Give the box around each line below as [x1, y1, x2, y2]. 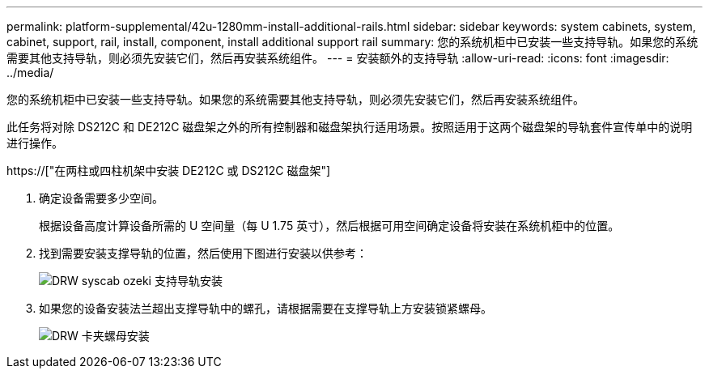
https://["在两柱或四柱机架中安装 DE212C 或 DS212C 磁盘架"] [6, 164, 331, 177]
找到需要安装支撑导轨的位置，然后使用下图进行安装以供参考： [39, 246, 367, 260]
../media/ [6, 66, 54, 79]
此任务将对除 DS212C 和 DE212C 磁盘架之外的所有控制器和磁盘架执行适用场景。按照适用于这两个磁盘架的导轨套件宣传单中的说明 [6, 120, 693, 134]
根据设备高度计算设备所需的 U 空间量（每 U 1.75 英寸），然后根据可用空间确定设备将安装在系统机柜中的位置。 [39, 219, 620, 232]
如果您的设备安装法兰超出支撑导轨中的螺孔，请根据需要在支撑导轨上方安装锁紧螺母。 [39, 301, 492, 315]
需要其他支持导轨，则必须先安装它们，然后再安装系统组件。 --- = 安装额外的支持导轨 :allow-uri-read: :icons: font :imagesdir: [6, 51, 669, 65]
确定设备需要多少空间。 [39, 191, 163, 205]
